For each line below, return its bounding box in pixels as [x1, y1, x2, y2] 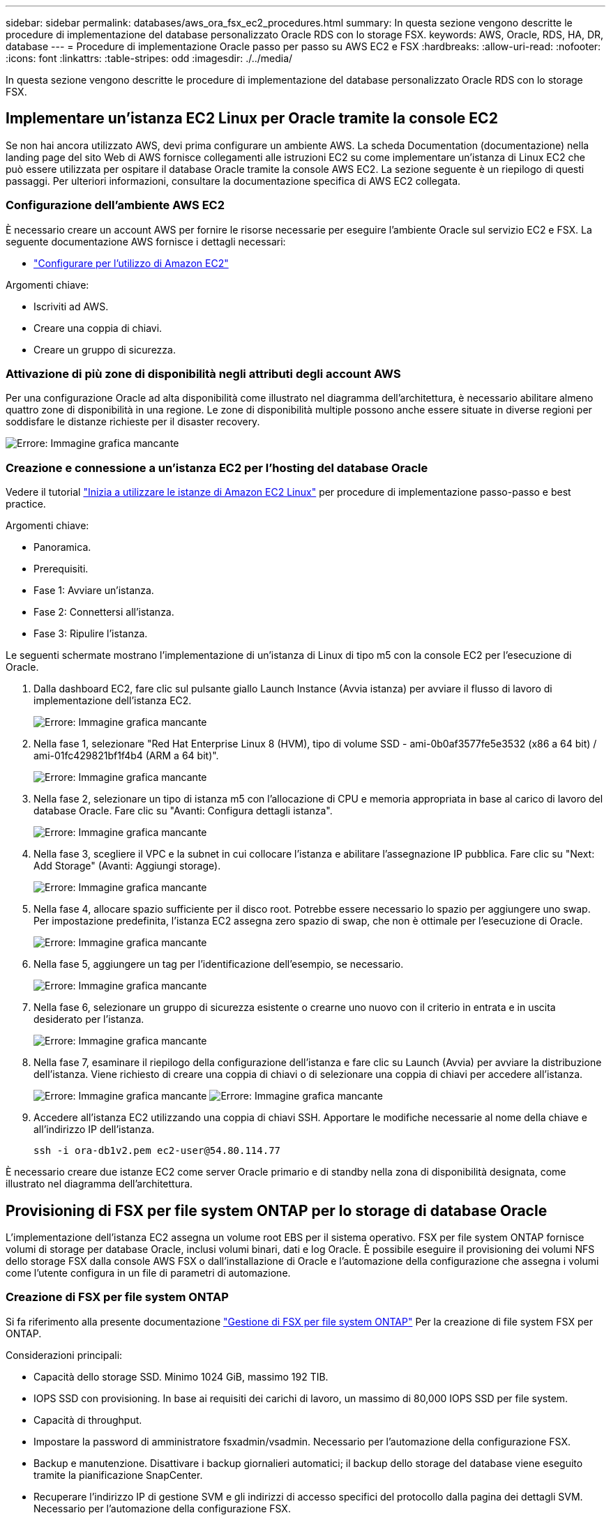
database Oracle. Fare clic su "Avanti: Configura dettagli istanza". [33, 805, 333, 817]
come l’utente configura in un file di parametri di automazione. [6, 1266, 291, 1279]
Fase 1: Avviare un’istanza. [33, 584, 154, 597]
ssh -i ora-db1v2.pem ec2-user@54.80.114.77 [33, 1145, 281, 1157]
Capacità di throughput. [33, 1413, 142, 1426]
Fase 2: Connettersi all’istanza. [33, 606, 174, 618]
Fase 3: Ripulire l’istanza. [33, 628, 148, 640]
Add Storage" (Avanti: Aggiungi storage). [33, 860, 221, 872]
